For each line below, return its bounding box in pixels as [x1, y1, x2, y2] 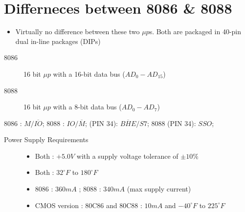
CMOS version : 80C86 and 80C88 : [35, 200, 142, 210]
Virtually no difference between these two [15, 26, 140, 37]
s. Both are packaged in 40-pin [149, 26, 242, 37]
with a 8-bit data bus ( [53, 102, 122, 112]
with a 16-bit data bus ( [53, 68, 125, 79]
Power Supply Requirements [4, 134, 89, 145]
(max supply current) [127, 184, 191, 194]
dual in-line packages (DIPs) [15, 36, 101, 46]
